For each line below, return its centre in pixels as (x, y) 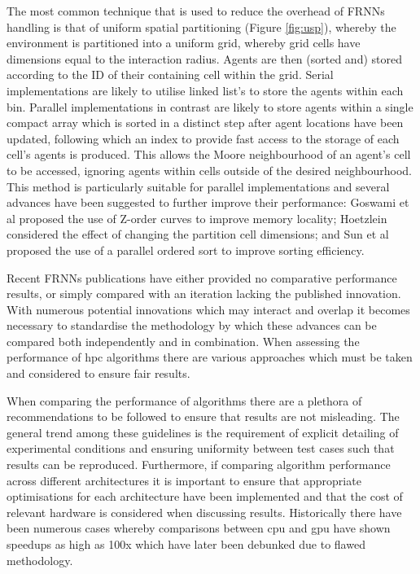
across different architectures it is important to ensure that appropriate (184, 480)
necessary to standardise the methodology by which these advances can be (192, 325)
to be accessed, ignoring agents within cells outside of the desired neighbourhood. (209, 170)
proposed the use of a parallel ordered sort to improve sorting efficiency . (186, 250)
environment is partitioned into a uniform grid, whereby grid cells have (184, 43)
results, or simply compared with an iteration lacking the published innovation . (204, 294)
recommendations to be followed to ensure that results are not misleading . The (203, 416)
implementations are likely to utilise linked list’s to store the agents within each (205, 90)
